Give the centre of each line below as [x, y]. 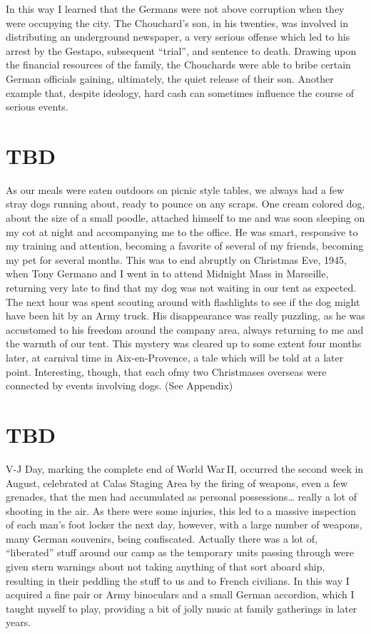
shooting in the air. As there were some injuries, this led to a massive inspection [181, 510]
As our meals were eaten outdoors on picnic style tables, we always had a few [175, 189]
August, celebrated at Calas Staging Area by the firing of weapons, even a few [177, 482]
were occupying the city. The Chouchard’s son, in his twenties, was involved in [177, 22]
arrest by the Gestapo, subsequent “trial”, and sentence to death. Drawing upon [181, 50]
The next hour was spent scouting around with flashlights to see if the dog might [183, 301]
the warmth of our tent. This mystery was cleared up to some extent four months [184, 343]
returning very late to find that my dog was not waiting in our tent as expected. [181, 288]
